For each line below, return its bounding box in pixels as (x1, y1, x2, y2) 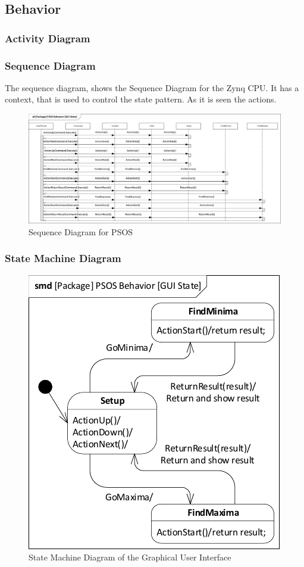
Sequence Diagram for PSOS (29, 225, 133, 238)
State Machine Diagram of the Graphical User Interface (29, 551, 231, 563)
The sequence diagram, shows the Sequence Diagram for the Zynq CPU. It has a (5, 81, 299, 94)
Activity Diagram (5, 30, 90, 45)
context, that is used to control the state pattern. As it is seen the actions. (5, 93, 277, 105)
